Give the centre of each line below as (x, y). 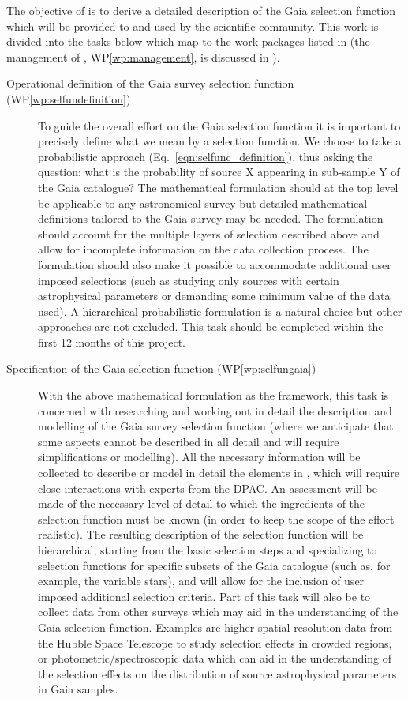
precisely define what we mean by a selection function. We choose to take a (220, 141)
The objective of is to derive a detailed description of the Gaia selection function (201, 10)
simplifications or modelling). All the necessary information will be (199, 457)
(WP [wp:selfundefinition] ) (69, 98)
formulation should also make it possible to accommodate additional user (215, 264)
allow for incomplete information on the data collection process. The (203, 249)
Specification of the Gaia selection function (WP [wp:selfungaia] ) (161, 368)
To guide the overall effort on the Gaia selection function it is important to (219, 125)
